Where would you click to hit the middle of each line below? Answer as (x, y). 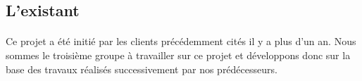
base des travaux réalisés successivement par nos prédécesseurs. (142, 69)
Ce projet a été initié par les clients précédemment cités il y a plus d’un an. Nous (181, 41)
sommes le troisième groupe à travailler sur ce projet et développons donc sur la (178, 55)
